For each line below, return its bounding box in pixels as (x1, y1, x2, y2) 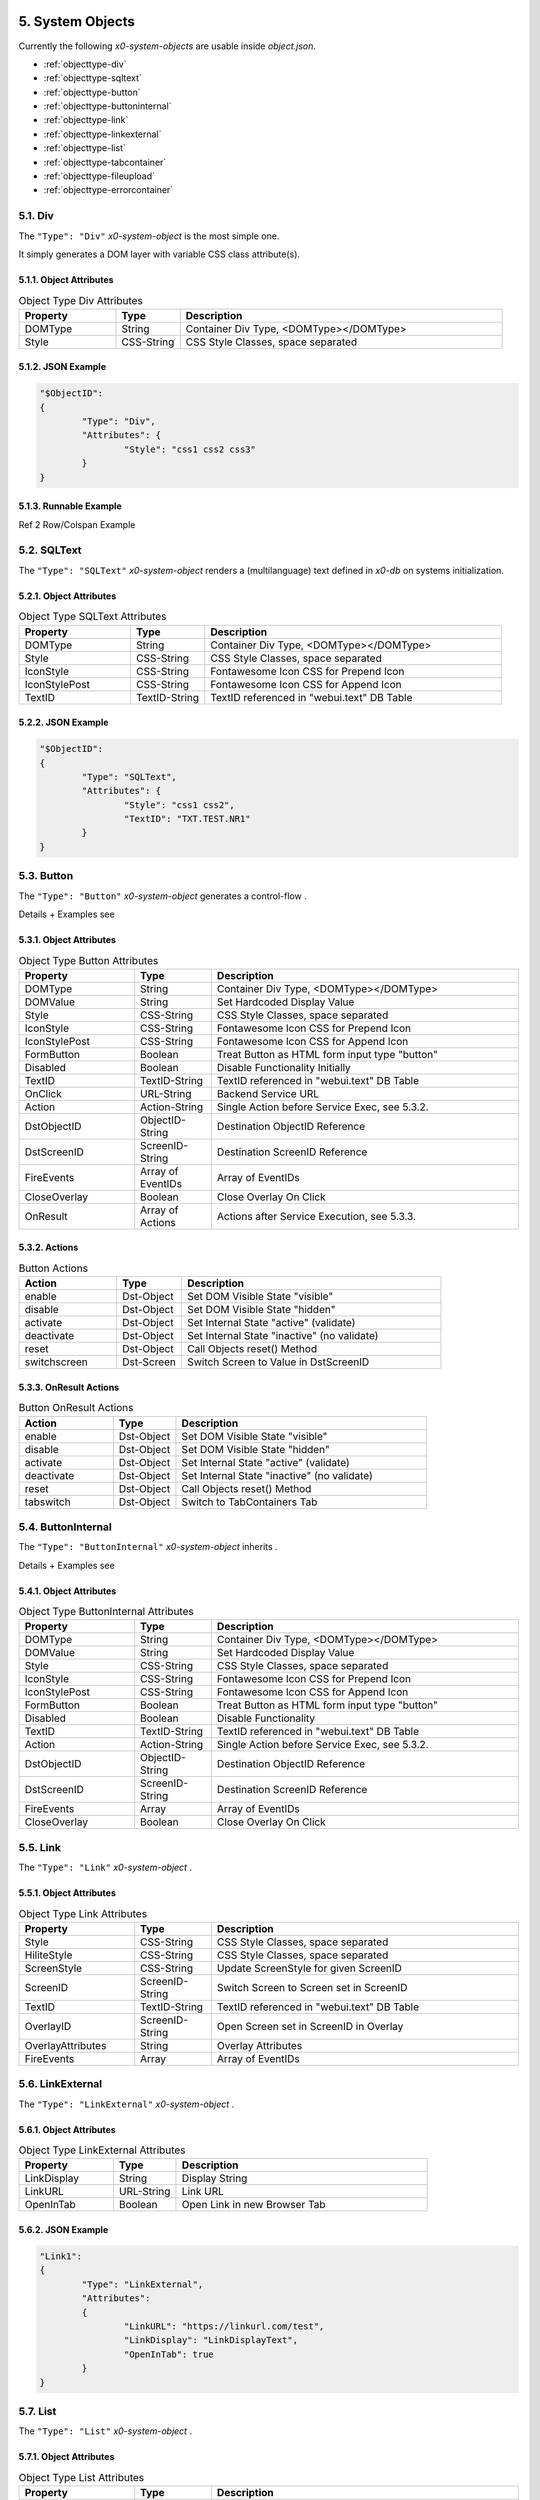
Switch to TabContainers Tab (181, 1495, 318, 1509)
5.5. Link (18, 1840, 62, 1854)
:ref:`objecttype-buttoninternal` (43, 100, 172, 112)
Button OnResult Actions (18, 1401, 134, 1415)
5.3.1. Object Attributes (18, 934, 117, 945)
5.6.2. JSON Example (18, 2224, 109, 2236)
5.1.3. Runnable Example (18, 500, 122, 512)
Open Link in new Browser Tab (181, 2198, 326, 2212)
